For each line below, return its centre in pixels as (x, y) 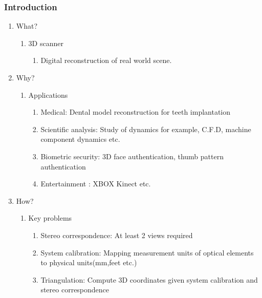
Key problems (50, 218)
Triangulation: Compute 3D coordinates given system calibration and (149, 279)
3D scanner (46, 43)
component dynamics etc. (80, 139)
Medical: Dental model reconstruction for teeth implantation (136, 112)
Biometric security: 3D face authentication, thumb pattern (132, 156)
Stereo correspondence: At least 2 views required (117, 235)
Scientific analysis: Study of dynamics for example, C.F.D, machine (146, 129)
